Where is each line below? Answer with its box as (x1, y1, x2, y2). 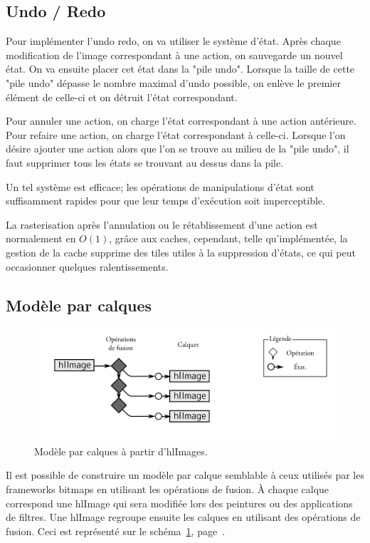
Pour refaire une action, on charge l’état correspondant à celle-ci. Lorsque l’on (6, 127, 346, 142)
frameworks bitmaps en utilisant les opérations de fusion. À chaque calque (6, 481, 329, 496)
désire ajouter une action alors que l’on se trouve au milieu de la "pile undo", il (6, 141, 349, 156)
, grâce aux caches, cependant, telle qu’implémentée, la (109, 231, 348, 246)
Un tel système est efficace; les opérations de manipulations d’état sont (6, 179, 314, 194)
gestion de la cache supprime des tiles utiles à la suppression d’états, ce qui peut (6, 244, 356, 259)
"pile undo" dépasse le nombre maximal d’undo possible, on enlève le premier (6, 75, 341, 90)
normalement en (6, 231, 76, 246)
